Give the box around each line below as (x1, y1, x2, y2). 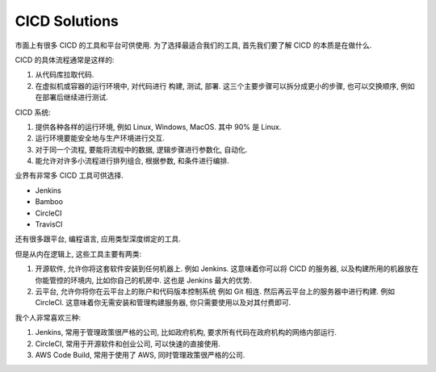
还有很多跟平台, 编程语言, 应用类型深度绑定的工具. (15, 234, 181, 244)
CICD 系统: (15, 107, 52, 117)
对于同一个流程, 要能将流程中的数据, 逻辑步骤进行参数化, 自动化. (35, 144, 248, 154)
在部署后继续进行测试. (35, 93, 109, 102)
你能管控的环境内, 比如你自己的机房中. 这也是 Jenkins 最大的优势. (35, 275, 253, 285)
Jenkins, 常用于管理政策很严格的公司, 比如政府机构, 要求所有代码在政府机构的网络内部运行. (35, 328, 337, 337)
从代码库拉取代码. (35, 69, 94, 80)
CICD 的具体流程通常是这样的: (15, 55, 115, 65)
